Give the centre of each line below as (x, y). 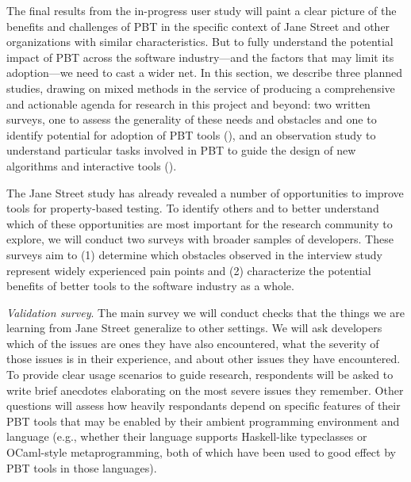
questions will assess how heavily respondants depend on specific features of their (204, 405)
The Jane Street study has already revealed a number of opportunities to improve (205, 192)
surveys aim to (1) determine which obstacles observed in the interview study (194, 254)
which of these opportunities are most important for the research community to (200, 223)
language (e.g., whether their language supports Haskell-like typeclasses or (187, 436)
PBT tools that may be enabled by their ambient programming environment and (203, 421)
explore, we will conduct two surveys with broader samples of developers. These (200, 239)
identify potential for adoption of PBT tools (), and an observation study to (191, 134)
